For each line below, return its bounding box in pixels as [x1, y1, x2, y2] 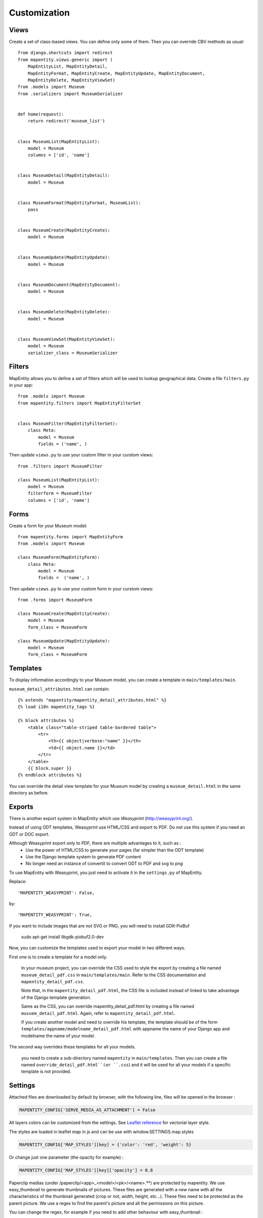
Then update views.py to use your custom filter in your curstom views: [9, 452, 153, 458]
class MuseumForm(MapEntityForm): [18, 554, 100, 560]
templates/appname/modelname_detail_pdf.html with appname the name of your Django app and [21, 1026, 230, 1032]
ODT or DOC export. [9, 831, 50, 837]
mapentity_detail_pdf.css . [21, 979, 85, 985]
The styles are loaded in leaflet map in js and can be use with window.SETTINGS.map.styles [9, 1128, 194, 1135]
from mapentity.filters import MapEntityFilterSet [18, 400, 141, 406]
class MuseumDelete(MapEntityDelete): [18, 309, 111, 315]
